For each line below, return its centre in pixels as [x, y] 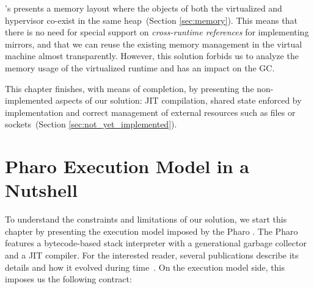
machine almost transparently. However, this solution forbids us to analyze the [152, 56]
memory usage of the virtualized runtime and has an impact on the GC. [140, 67]
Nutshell [41, 190]
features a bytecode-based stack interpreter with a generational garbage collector [156, 243]
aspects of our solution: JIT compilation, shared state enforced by [178, 100]
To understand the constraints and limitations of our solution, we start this [146, 219]
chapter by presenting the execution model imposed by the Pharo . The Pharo [152, 231]
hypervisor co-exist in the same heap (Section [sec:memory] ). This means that [151, 20]
